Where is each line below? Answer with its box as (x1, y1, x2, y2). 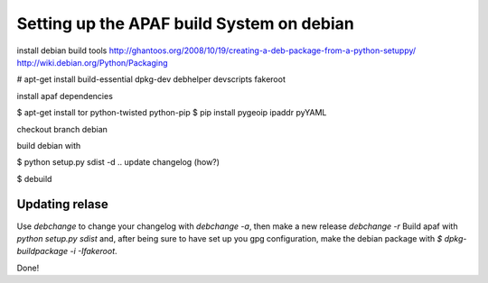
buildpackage (16, 246, 69, 257)
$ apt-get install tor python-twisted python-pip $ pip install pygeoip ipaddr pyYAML (16, 107, 327, 118)
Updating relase (16, 196, 108, 212)
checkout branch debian (16, 123, 108, 134)
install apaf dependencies (16, 90, 113, 101)
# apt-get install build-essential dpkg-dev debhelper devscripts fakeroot (16, 74, 286, 85)
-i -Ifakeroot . (69, 246, 117, 257)
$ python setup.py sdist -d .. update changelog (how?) (16, 157, 221, 168)
